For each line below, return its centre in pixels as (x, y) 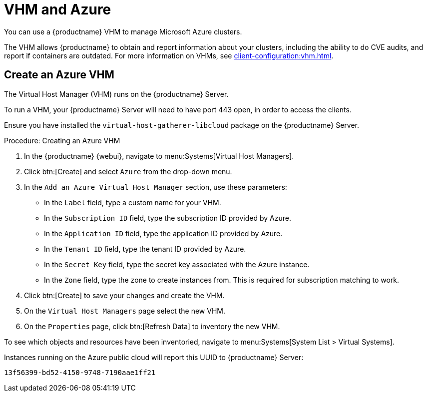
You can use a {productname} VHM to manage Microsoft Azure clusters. (123, 31)
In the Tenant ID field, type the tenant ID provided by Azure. (145, 249)
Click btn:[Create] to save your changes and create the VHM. (124, 295)
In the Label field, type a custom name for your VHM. (133, 202)
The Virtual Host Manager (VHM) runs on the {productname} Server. (116, 94)
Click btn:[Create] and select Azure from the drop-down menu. (128, 171)
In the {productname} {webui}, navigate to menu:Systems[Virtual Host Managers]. (159, 156)
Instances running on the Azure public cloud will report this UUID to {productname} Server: (154, 357)
